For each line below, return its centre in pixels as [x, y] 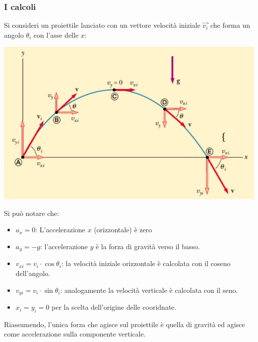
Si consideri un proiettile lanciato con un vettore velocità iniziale [102, 25]
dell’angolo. [33, 273]
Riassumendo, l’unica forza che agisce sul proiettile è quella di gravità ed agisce [125, 324]
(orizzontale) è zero [123, 230]
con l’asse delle [56, 34]
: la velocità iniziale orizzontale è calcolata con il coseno [146, 263]
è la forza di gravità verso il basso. [148, 246]
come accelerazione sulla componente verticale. [75, 334]
